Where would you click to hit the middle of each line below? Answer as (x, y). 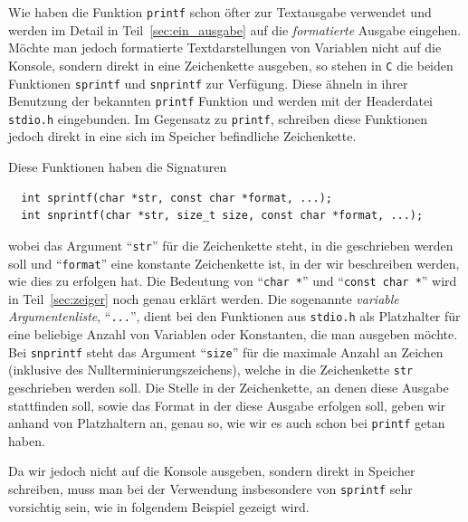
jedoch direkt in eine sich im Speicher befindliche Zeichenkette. (182, 136)
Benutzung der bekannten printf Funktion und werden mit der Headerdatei (220, 101)
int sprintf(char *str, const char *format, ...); (177, 198)
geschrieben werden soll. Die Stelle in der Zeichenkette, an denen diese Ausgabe (229, 387)
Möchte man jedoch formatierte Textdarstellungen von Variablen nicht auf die (225, 47)
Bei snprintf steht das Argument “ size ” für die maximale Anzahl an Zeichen (226, 351)
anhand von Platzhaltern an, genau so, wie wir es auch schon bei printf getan (227, 423)
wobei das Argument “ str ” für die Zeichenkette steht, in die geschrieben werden (231, 245)
